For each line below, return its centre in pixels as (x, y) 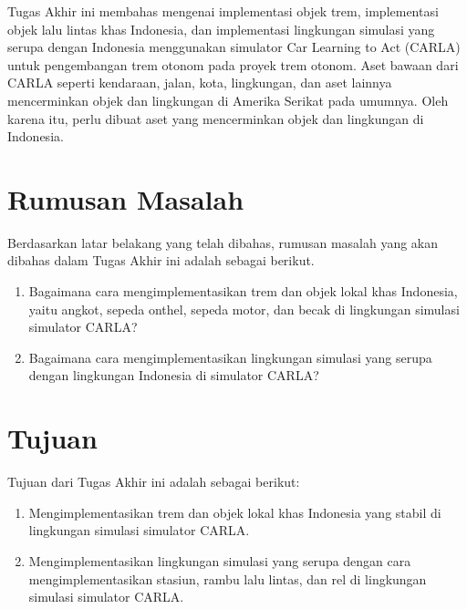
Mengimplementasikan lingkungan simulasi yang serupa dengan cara (220, 560)
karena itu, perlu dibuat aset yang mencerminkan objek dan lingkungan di (216, 118)
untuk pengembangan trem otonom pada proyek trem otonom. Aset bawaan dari (233, 64)
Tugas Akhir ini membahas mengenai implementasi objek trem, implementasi (223, 11)
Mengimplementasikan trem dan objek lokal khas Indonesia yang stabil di (235, 512)
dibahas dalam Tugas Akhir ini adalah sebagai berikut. (161, 260)
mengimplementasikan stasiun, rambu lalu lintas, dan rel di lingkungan (228, 578)
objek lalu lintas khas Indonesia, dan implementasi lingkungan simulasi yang (221, 29)
